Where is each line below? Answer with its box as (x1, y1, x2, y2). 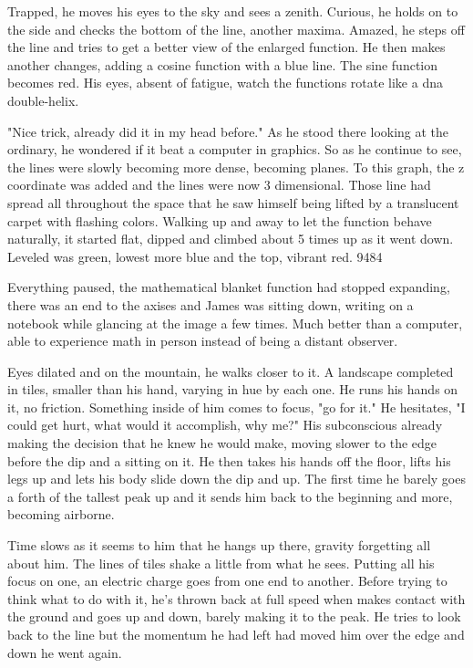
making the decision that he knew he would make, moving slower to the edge (7, 433, 437, 453)
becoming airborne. (7, 505, 115, 524)
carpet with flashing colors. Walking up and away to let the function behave (7, 211, 432, 230)
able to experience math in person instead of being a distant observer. (7, 331, 398, 350)
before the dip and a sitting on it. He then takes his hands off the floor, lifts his (7, 451, 451, 470)
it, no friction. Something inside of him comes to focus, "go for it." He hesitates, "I (7, 397, 466, 416)
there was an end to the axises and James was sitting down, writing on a (7, 295, 414, 314)
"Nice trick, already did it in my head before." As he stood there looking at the (7, 121, 449, 141)
